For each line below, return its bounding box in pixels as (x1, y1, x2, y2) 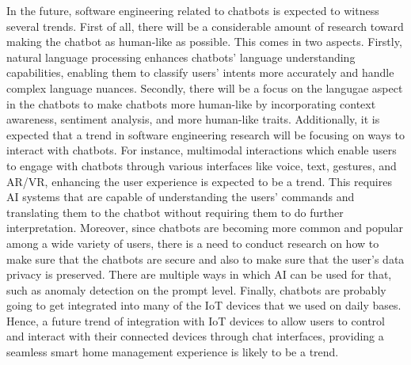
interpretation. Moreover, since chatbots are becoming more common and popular (6, 219, 403, 236)
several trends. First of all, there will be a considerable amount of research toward (6, 17, 404, 34)
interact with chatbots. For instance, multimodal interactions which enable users (6, 142, 397, 158)
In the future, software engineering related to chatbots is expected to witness (6, 2, 379, 18)
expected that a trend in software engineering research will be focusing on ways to (6, 126, 405, 143)
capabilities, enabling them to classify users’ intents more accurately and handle (6, 64, 394, 81)
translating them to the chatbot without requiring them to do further (6, 203, 344, 220)
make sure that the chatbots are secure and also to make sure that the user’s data (6, 250, 405, 267)
